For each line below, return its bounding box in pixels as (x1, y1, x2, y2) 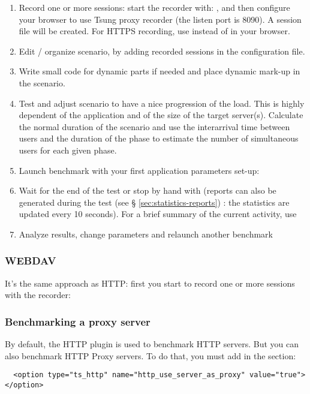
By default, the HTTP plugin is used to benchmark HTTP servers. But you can (5, 338, 299, 350)
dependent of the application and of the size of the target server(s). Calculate (19, 109, 303, 121)
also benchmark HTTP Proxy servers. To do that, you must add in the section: (5, 349, 296, 362)
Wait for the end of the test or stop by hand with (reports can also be (19, 184, 276, 197)
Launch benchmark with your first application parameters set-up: (19, 164, 260, 176)
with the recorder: (5, 288, 71, 301)
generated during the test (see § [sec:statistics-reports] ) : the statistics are (19, 196, 290, 208)
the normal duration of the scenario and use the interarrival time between (19, 120, 290, 133)
